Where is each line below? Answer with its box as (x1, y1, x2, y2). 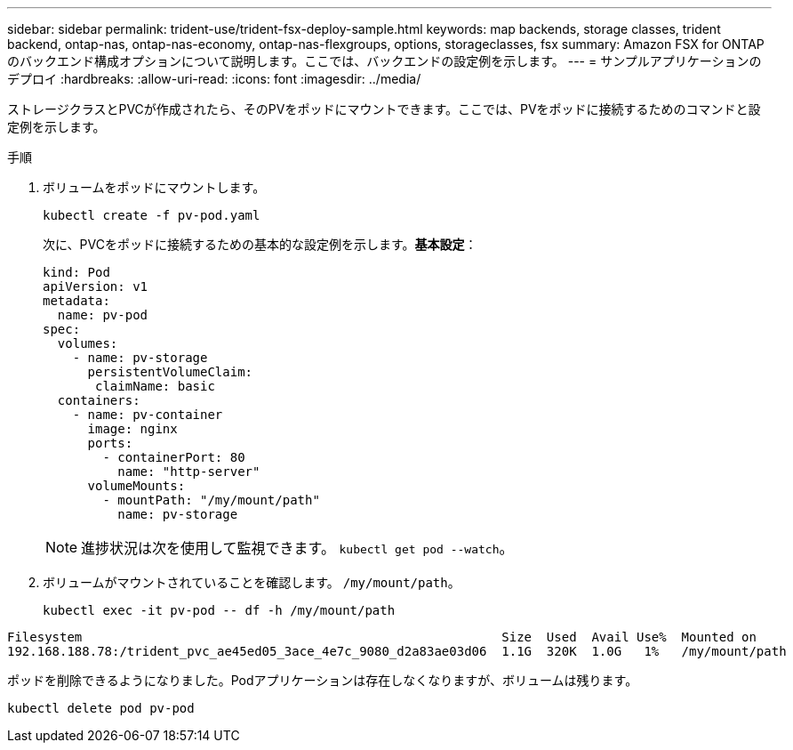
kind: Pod (43, 265, 110, 279)
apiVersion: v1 (43, 279, 148, 294)
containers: (57, 393, 140, 407)
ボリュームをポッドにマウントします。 (43, 180, 266, 195)
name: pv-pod (57, 308, 148, 322)
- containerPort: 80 (102, 450, 245, 464)
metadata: (43, 294, 110, 308)
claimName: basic (95, 379, 215, 393)
